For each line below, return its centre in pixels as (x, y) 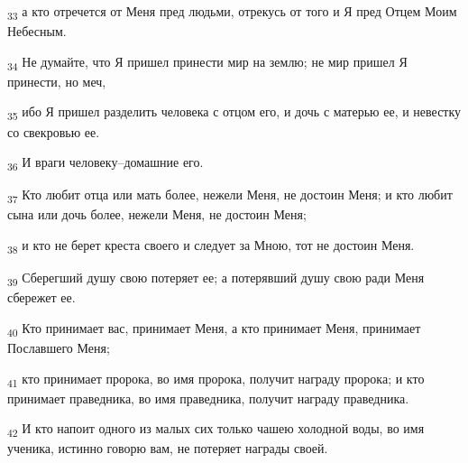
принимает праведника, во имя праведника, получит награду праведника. (208, 398)
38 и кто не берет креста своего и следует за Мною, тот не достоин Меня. (211, 246)
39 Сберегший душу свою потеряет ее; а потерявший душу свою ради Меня (216, 278)
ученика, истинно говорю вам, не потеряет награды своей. (168, 448)
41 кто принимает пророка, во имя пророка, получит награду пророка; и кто (216, 379)
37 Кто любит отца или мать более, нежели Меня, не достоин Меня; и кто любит (230, 196)
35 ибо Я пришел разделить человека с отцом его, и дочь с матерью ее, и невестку (234, 113)
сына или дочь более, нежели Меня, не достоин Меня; (157, 214)
